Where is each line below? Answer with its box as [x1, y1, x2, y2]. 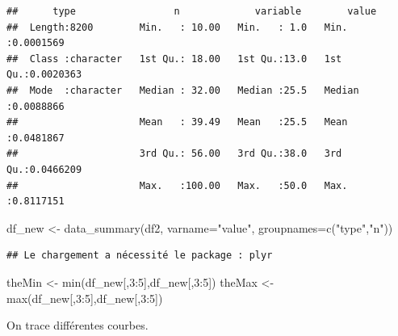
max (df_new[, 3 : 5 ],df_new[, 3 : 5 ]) [6, 289, 163, 306]
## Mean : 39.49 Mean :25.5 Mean [6, 116, 348, 128]
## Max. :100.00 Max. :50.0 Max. [6, 179, 348, 191]
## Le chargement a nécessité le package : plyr [6, 250, 273, 262]
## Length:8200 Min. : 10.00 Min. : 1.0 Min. [6, 21, 348, 33]
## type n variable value [6, 6, 377, 17]
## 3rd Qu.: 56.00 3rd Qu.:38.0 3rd [6, 148, 342, 160]
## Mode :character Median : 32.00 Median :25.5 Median [6, 84, 359, 96]
